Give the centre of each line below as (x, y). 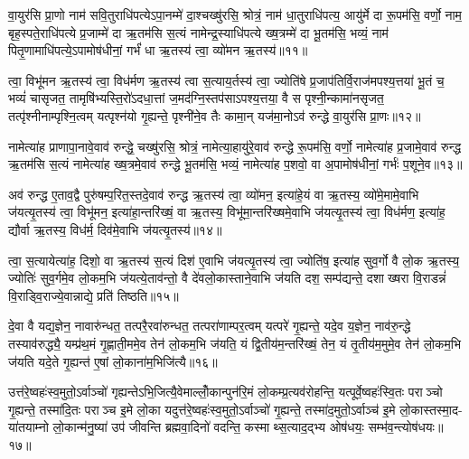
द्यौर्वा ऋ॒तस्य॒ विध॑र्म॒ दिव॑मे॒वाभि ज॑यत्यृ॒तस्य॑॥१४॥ (115, 229)
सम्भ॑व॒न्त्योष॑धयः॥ (406, 427)
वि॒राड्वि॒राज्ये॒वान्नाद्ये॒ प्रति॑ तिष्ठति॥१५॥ (94, 295)
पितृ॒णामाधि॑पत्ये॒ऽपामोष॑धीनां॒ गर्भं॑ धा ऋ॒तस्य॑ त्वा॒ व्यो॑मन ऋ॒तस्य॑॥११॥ (158, 50)
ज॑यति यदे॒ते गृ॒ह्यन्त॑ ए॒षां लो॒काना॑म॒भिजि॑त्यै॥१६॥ (113, 361)
